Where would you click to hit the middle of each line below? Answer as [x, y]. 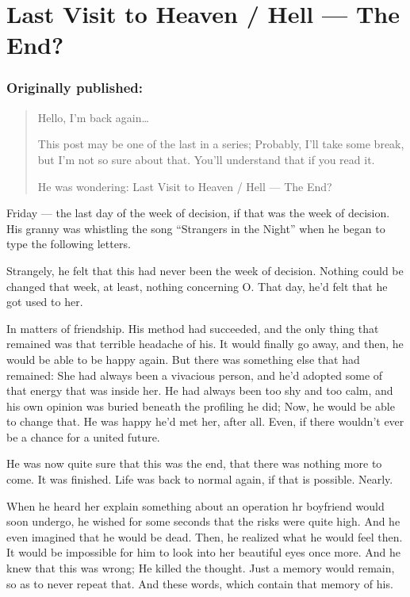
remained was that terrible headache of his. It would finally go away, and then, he [205, 344]
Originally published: [75, 88]
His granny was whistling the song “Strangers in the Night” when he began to [196, 228]
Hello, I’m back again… [93, 117]
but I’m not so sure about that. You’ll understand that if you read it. [206, 159]
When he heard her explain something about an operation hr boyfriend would [195, 505]
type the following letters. [69, 244]
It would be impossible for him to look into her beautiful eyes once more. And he [203, 552]
